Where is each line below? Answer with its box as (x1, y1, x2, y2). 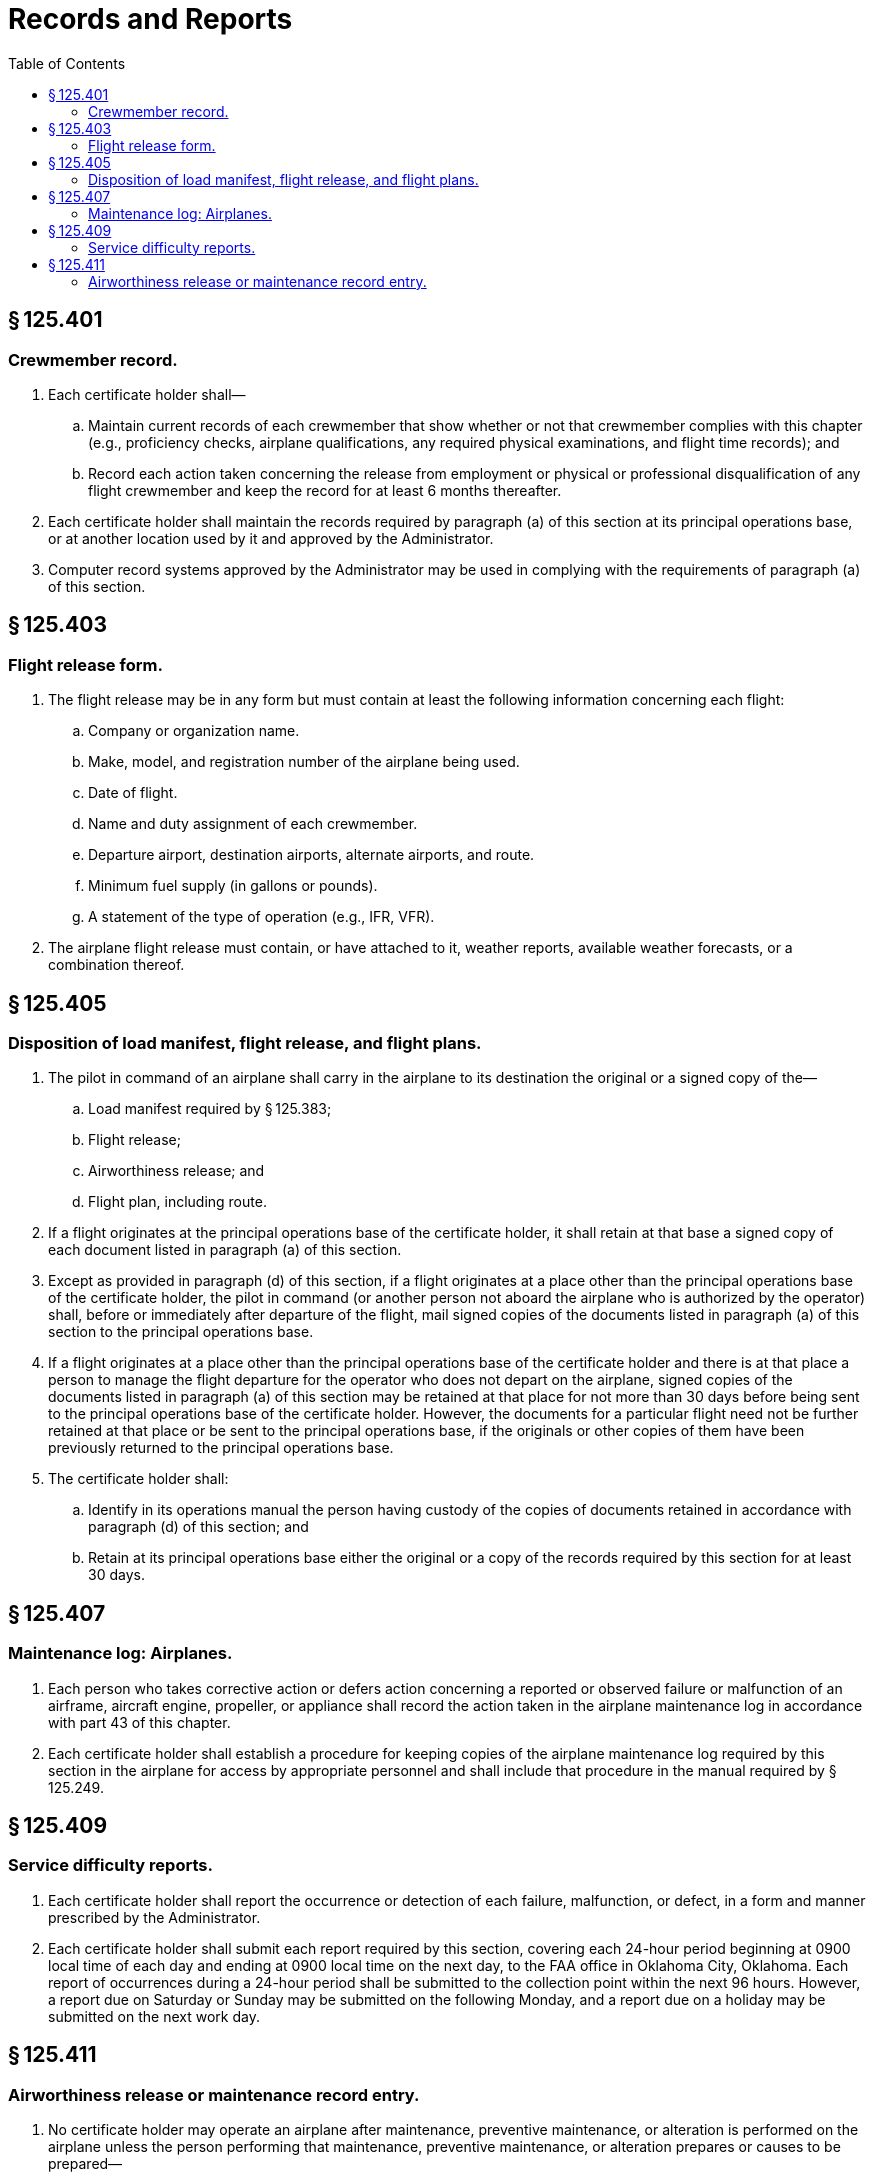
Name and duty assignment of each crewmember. (88, 815, 418, 833)
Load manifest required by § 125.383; (88, 1100, 332, 1118)
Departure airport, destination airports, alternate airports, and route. (88, 846, 535, 864)
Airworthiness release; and (88, 1162, 265, 1180)
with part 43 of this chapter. (48, 1713, 231, 1731)
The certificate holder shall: (48, 1470, 229, 1488)
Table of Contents (8, 54, 126, 72)
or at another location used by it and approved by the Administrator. (48, 529, 494, 547)
